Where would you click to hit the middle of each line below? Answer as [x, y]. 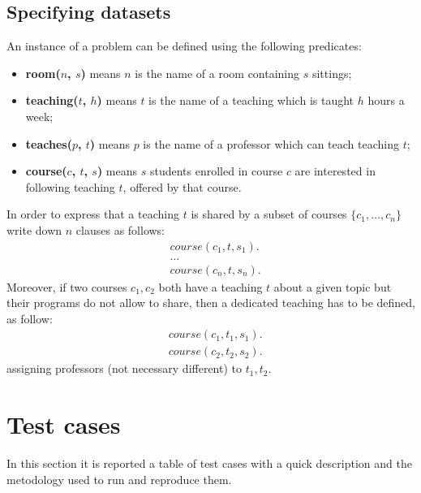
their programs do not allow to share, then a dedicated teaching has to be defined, [211, 303]
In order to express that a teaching [93, 214]
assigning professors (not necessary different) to [125, 368]
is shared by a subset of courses [269, 214]
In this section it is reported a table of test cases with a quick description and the [209, 463]
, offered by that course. [182, 186]
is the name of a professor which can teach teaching [271, 143]
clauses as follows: [120, 229]
